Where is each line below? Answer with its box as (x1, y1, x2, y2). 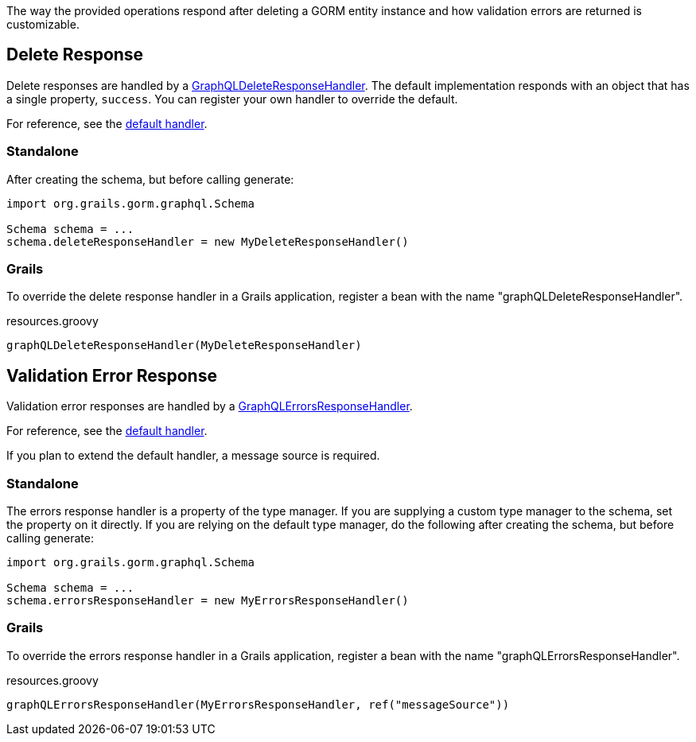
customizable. (6, 17, 80, 31)
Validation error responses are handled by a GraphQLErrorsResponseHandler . (6, 399, 413, 414)
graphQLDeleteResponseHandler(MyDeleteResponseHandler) (6, 339, 362, 352)
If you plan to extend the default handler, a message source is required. (6, 449, 380, 463)
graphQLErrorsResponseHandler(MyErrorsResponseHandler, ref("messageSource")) (6, 697, 510, 711)
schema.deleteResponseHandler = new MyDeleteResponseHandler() (6, 235, 409, 248)
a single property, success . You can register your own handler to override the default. (6, 91, 458, 106)
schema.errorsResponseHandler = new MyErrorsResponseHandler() (6, 593, 409, 607)
